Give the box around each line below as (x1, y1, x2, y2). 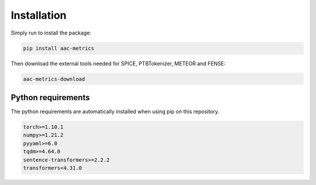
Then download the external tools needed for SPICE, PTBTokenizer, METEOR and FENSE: (11, 60, 226, 67)
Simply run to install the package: (11, 29, 92, 36)
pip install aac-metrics (23, 44, 95, 52)
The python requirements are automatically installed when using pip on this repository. (11, 108, 219, 115)
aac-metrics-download (23, 76, 85, 82)
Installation (11, 9, 67, 22)
